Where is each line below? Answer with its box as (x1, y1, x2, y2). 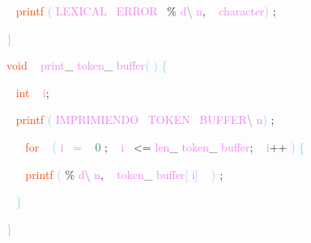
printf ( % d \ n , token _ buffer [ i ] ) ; (25, 165, 224, 182)
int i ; (15, 83, 49, 100)
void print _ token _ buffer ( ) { (6, 57, 168, 74)
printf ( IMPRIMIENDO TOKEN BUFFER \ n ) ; (15, 111, 275, 128)
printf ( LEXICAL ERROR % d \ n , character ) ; (15, 2, 276, 19)
